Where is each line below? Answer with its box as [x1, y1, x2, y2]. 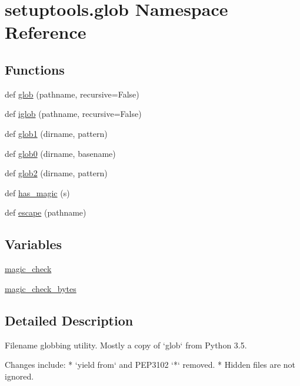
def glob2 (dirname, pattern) [5, 167, 108, 179]
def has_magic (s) [5, 186, 70, 199]
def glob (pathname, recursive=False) [5, 88, 139, 100]
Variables [5, 235, 62, 253]
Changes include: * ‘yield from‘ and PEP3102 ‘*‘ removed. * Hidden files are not [5, 358, 295, 371]
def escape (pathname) [5, 206, 86, 219]
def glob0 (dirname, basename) [5, 147, 116, 159]
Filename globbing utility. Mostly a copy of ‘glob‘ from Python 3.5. [5, 338, 247, 351]
